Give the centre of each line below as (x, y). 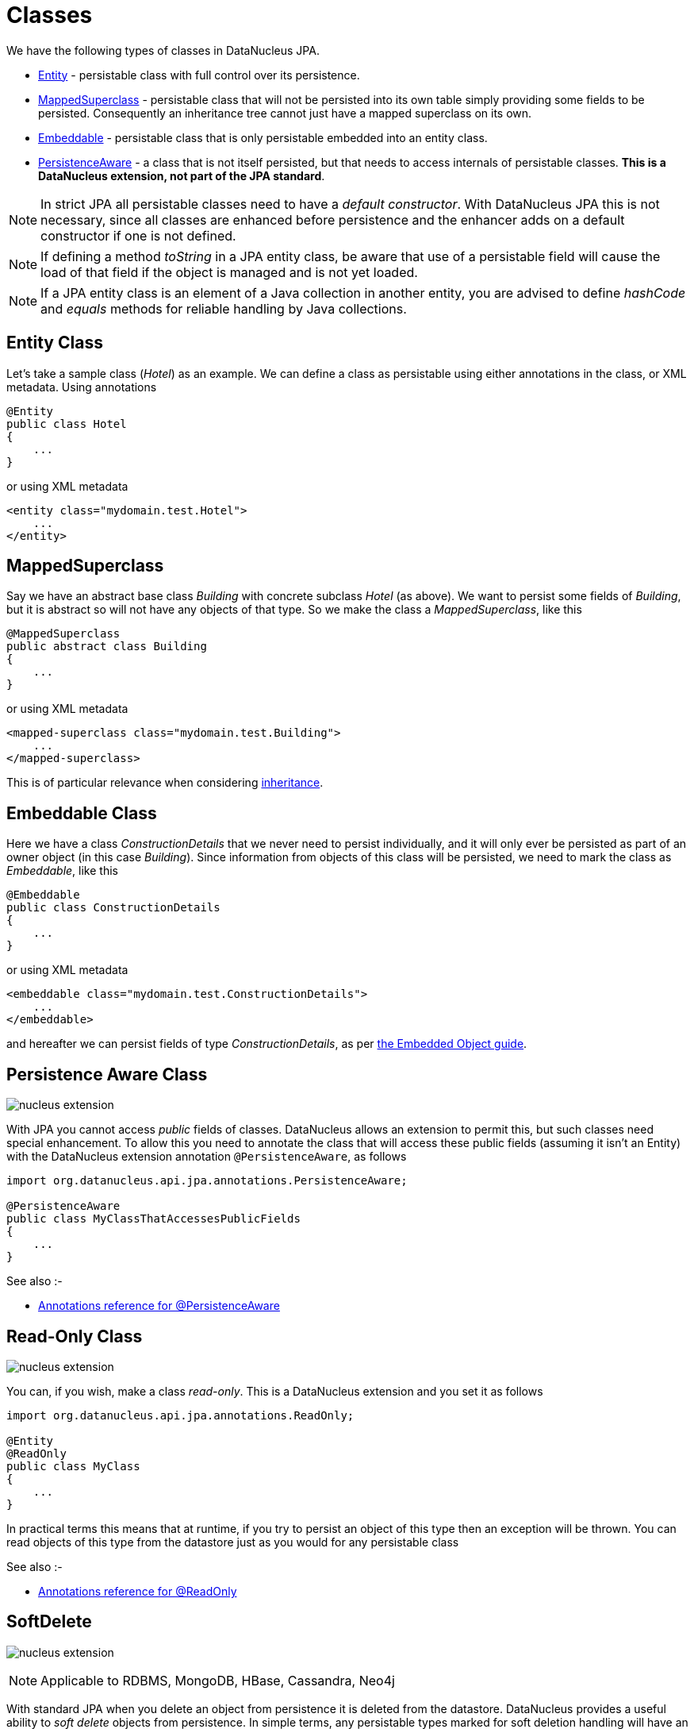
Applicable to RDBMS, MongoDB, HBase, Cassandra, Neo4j (218, 1680)
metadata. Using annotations (82, 387)
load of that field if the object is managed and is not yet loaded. (229, 272)
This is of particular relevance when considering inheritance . (165, 783)
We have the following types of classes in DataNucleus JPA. (163, 50)
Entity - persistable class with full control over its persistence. (199, 75)
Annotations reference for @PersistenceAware (159, 1306)
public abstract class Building (107, 647)
